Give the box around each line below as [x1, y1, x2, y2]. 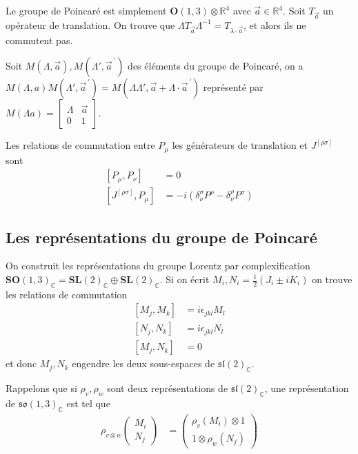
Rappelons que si [6, 381, 77, 395]
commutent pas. [6, 32, 73, 47]
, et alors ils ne [243, 17, 306, 32]
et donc [6, 356, 37, 371]
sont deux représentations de [107, 381, 228, 395]
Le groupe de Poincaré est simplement [6, 3, 167, 17]
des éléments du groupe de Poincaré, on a [128, 59, 304, 73]
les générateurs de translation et [172, 138, 308, 152]
